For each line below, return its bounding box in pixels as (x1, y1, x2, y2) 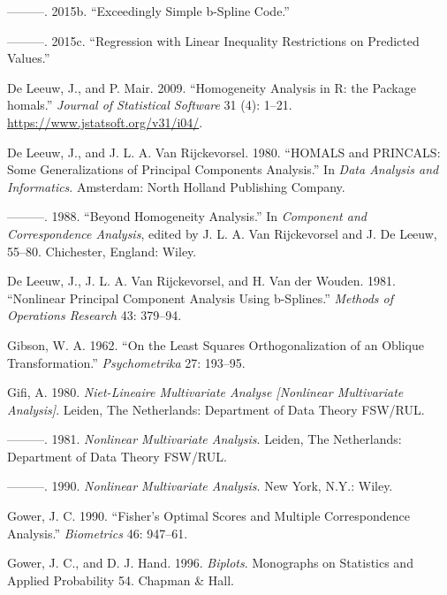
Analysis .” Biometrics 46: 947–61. (7, 523, 188, 542)
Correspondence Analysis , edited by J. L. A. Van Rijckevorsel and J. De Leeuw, (7, 224, 437, 242)
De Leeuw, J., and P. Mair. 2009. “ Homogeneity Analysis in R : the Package (7, 78, 416, 96)
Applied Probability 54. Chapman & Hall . (7, 570, 234, 589)
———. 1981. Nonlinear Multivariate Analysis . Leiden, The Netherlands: (7, 430, 402, 448)
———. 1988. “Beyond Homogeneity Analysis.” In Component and (7, 207, 367, 225)
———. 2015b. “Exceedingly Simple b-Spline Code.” (7, 2, 290, 19)
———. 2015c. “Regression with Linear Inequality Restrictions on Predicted (7, 31, 420, 50)
